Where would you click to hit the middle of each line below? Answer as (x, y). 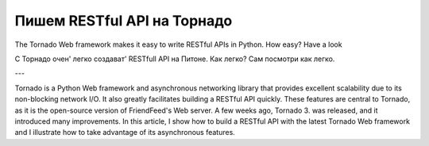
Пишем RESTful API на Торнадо (124, 21)
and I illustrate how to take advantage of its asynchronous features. (125, 133)
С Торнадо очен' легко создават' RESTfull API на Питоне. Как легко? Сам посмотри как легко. (175, 59)
